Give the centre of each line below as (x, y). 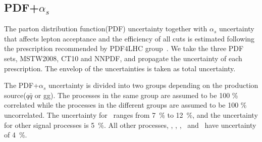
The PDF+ (22, 85)
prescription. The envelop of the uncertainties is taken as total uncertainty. (120, 68)
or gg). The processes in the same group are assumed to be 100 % (136, 95)
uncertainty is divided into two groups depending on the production (153, 85)
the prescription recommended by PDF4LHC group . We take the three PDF (124, 48)
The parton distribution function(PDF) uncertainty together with (106, 29)
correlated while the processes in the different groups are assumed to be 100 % (125, 105)
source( (15, 95)
